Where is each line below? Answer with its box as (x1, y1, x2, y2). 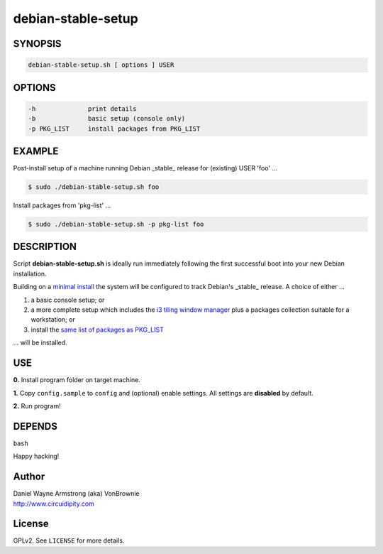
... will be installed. (13, 338, 67, 347)
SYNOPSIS (13, 38, 62, 50)
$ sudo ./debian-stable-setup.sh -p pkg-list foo (28, 220, 204, 228)
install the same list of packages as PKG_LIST (30, 325, 165, 334)
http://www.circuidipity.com (13, 499, 95, 508)
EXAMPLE (13, 145, 59, 157)
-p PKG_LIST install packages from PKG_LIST (28, 124, 201, 133)
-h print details (28, 104, 138, 113)
